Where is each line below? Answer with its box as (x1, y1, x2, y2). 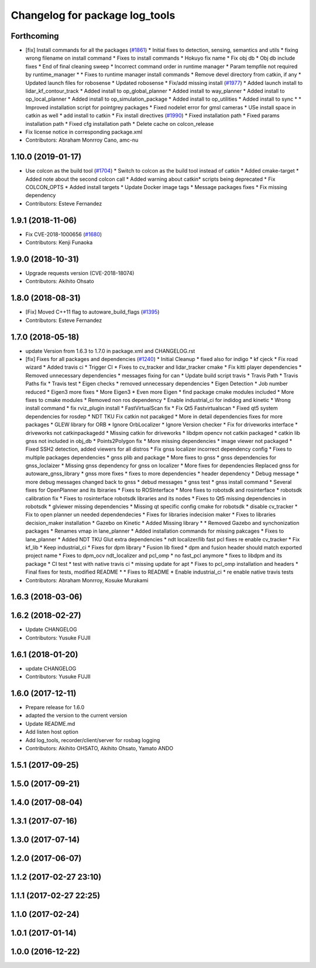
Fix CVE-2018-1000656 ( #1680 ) (25, 231, 102, 238)
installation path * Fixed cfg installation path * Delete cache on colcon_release (25, 120, 214, 127)
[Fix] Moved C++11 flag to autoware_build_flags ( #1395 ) (25, 308, 160, 315)
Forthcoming (11, 31, 59, 41)
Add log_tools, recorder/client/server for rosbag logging (25, 736, 160, 743)
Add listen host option (25, 729, 78, 736)
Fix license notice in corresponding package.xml (25, 128, 143, 135)
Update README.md (25, 720, 75, 727)
